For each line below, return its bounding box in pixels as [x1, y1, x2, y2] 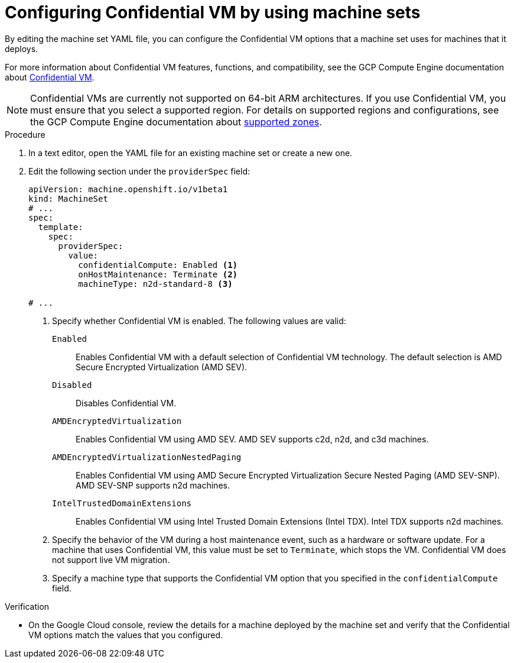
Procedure [5, 129, 45, 140]
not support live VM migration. [52, 554, 170, 565]
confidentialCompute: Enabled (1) [78, 260, 238, 270]
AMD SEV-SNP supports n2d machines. [76, 480, 230, 490]
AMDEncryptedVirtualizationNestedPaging [52, 452, 242, 462]
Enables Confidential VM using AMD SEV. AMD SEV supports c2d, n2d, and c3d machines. [76, 434, 429, 444]
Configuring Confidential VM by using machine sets [5, 2, 421, 22]
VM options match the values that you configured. [28, 629, 223, 640]
